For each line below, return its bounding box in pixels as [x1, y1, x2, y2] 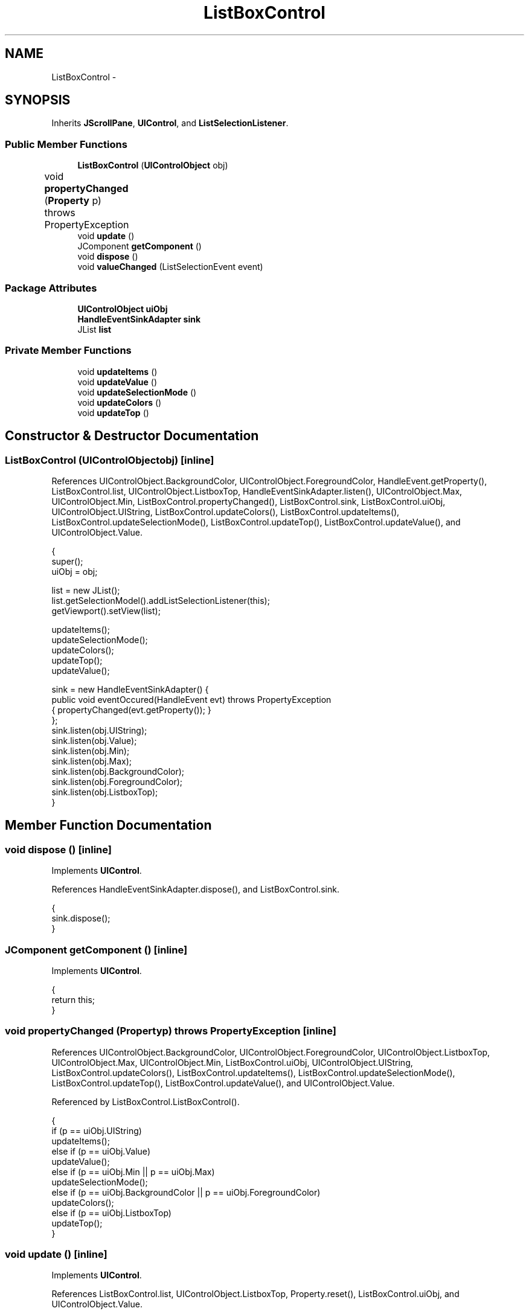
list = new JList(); [51, 585, 120, 595]
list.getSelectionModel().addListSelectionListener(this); [51, 595, 270, 606]
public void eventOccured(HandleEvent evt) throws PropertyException [51, 694, 332, 705]
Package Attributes [5, 281, 97, 294]
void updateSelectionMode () [77, 386, 197, 397]
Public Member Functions [5, 138, 127, 150]
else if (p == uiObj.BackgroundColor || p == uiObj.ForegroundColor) [51, 1187, 321, 1197]
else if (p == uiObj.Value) [51, 1146, 150, 1156]
